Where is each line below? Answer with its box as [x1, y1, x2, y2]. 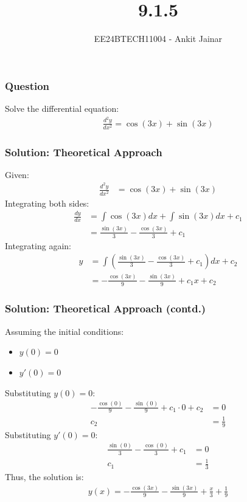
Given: [5, 168, 29, 181]
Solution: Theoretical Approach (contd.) [5, 301, 206, 316]
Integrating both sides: [5, 196, 89, 209]
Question [5, 78, 50, 93]
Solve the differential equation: [5, 102, 119, 115]
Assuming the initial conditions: [5, 325, 124, 337]
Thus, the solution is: [5, 470, 84, 483]
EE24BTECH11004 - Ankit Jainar [94, 32, 223, 45]
